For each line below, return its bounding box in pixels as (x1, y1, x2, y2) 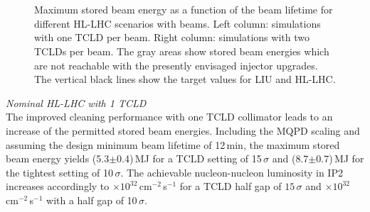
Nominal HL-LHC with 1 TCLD (6, 95, 147, 110)
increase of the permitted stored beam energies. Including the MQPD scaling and (6, 123, 360, 138)
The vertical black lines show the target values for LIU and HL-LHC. (34, 72, 336, 87)
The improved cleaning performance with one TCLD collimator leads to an (6, 109, 333, 124)
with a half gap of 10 (46, 192, 137, 207)
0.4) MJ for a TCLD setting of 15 (117, 151, 262, 166)
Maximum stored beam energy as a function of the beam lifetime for (34, 2, 333, 17)
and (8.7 (272, 151, 309, 166)
